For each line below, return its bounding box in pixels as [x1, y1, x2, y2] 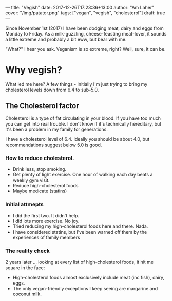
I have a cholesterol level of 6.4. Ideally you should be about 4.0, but [5, 136, 150, 142]
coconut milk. [12, 291, 42, 297]
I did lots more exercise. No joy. [12, 218, 80, 224]
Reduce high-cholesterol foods [12, 183, 79, 189]
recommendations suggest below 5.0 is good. [5, 141, 102, 148]
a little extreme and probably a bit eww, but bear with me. [5, 36, 127, 42]
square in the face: [5, 264, 45, 271]
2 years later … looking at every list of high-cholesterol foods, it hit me [5, 259, 154, 265]
